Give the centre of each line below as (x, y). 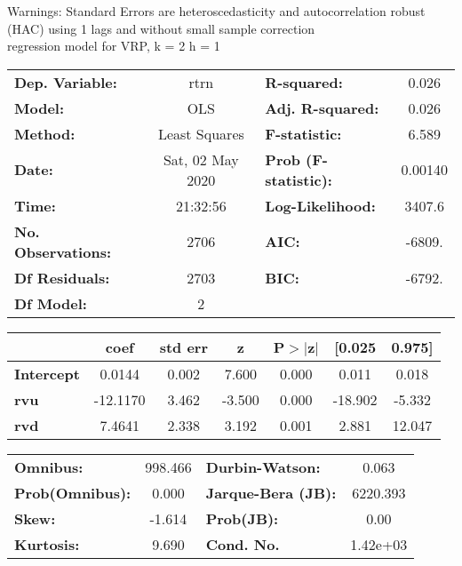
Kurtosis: (47, 544)
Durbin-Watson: (263, 466)
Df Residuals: (62, 277)
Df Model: (51, 303)
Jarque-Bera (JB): (271, 492)
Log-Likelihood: (320, 205)
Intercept (47, 373)
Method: (45, 133)
